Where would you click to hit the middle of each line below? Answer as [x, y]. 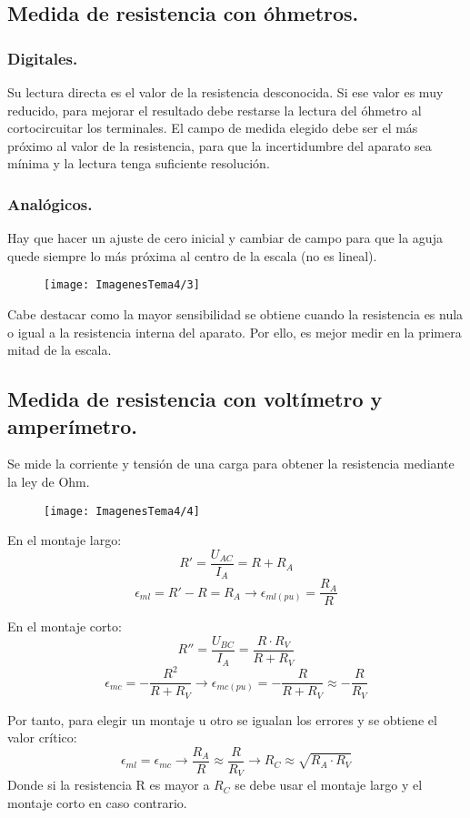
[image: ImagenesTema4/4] [122, 511]
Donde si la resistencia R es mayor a [109, 785]
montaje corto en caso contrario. [97, 802]
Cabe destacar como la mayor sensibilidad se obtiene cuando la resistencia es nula [235, 314]
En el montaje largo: [65, 540]
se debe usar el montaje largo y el [329, 785]
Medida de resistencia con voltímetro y [195, 399]
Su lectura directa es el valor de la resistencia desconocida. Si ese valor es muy [225, 92]
